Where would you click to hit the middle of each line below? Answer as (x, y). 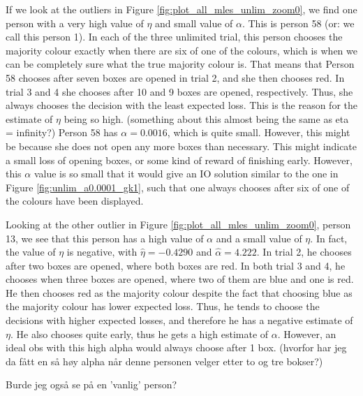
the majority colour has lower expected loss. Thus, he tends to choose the (163, 306)
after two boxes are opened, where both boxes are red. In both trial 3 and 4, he (176, 265)
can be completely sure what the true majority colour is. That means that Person (180, 64)
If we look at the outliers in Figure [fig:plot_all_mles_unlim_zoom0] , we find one (181, 9)
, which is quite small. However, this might (259, 132)
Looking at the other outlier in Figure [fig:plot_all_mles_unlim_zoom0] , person (178, 224)
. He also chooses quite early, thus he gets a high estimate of (139, 333)
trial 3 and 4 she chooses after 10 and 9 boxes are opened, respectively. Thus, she (179, 91)
